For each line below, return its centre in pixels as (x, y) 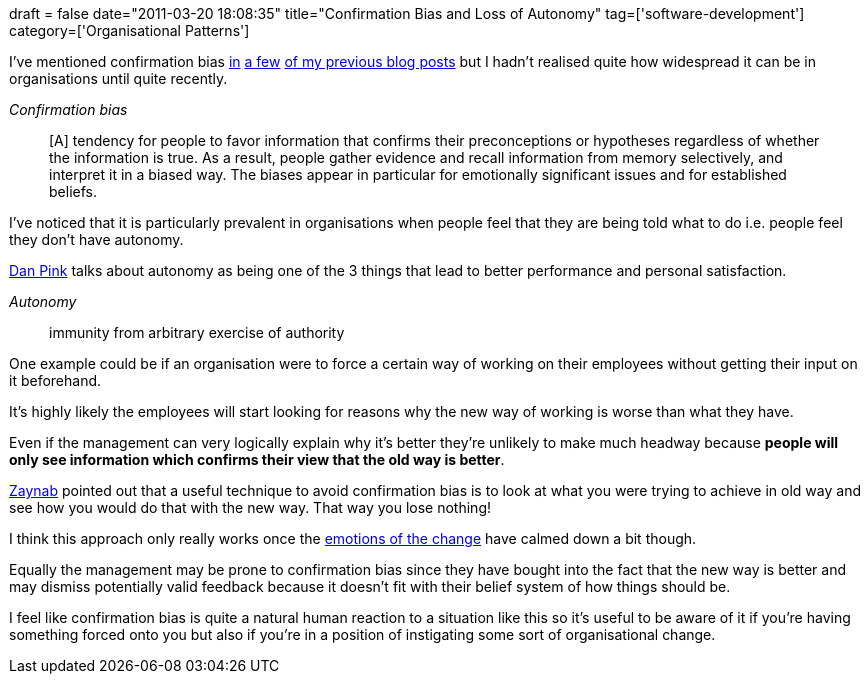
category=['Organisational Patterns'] (129, 30)
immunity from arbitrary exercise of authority (197, 332)
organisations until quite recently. (118, 78)
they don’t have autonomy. (96, 239)
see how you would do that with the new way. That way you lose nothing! (250, 507)
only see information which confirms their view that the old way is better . (257, 459)
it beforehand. (55, 380)
